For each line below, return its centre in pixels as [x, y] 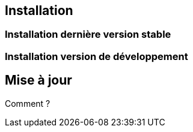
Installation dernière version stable [88, 34]
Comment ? [28, 103]
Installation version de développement [96, 56]
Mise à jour [38, 80]
